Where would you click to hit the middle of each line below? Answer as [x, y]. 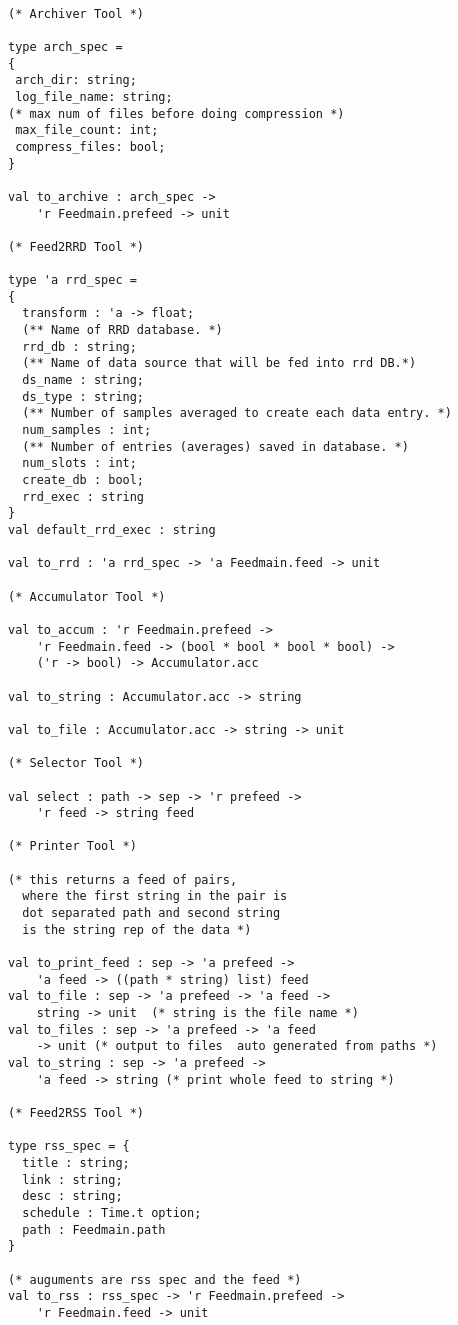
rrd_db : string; [79, 346]
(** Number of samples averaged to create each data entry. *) [237, 413]
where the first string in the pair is [155, 896]
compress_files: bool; [90, 146]
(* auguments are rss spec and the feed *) [155, 1279]
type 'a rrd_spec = [72, 280]
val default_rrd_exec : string [112, 530]
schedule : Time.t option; [112, 1212]
